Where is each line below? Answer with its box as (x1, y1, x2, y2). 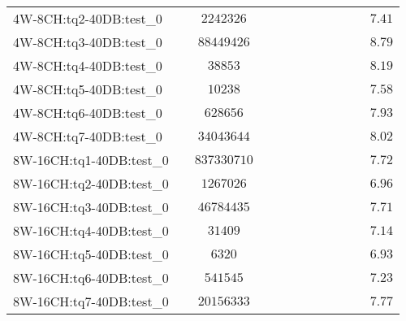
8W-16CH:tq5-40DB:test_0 (13, 245, 169, 263)
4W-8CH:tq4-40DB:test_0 (13, 56, 162, 75)
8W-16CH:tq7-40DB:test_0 (13, 292, 169, 310)
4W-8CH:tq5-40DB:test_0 (13, 80, 162, 98)
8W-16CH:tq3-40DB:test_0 (13, 197, 169, 216)
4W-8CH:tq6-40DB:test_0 (13, 103, 162, 122)
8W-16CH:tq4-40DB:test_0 (13, 221, 169, 240)
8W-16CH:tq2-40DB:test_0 (13, 174, 169, 193)
